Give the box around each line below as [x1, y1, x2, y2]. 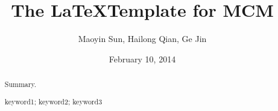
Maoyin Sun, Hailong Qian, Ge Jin [78, 32, 207, 45]
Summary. [4, 79, 37, 89]
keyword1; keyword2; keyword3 [4, 96, 103, 106]
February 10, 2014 [109, 52, 176, 65]
